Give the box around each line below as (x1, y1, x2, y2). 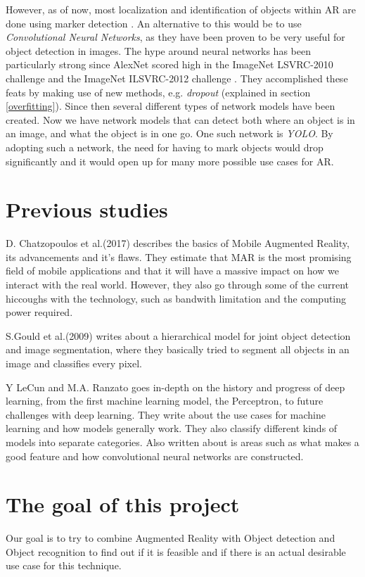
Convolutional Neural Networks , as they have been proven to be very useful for (6, 30, 345, 44)
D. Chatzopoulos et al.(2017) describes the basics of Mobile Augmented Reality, (6, 236, 350, 251)
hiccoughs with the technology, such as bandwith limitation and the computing (6, 291, 347, 305)
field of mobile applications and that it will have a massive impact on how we (6, 263, 339, 278)
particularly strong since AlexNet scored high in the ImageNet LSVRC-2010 (6, 57, 333, 72)
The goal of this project (6, 490, 240, 519)
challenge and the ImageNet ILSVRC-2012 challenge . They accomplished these (6, 70, 348, 85)
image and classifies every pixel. (6, 356, 142, 370)
